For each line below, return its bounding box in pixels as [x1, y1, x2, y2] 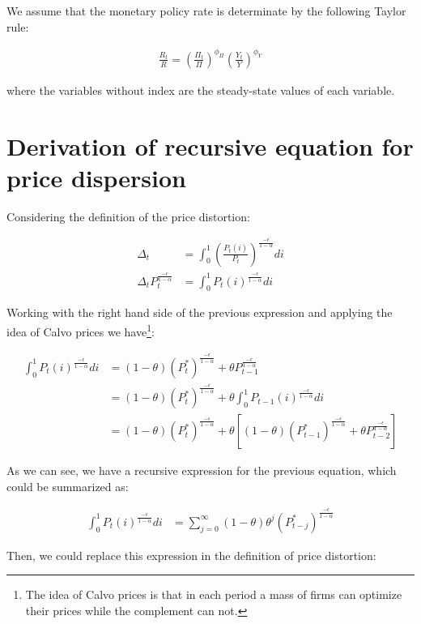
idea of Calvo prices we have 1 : [6, 321, 155, 340]
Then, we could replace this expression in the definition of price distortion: [6, 546, 376, 563]
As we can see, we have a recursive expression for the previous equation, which [6, 462, 397, 479]
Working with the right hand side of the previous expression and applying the [6, 304, 393, 321]
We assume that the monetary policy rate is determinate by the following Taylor [6, 2, 406, 19]
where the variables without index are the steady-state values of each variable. [6, 81, 395, 98]
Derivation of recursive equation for [6, 129, 414, 162]
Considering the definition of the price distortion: [6, 207, 250, 224]
